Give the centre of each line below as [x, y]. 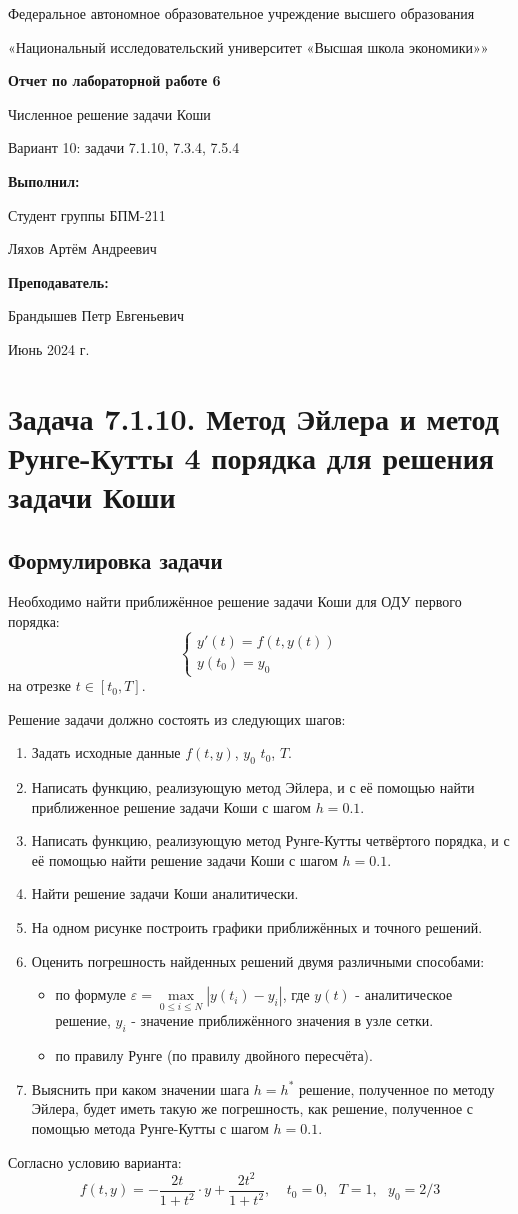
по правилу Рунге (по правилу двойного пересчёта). [214, 1055]
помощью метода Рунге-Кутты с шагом [150, 1127]
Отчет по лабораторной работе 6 [114, 80]
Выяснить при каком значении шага [140, 1088]
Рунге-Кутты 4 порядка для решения [251, 456]
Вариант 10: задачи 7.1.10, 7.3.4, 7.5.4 [124, 147]
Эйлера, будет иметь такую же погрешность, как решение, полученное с [252, 1108]
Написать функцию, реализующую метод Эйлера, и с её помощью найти [253, 787]
